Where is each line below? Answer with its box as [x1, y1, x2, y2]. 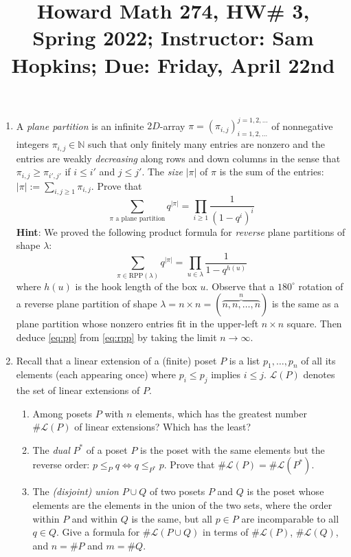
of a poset [86, 442, 128, 457]
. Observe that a [205, 278, 275, 293]
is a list [229, 353, 260, 367]
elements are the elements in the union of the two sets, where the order [32, 498, 332, 512]
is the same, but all [131, 511, 212, 525]
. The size [141, 164, 183, 179]
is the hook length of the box [75, 278, 197, 293]
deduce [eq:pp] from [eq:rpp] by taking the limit [16, 329, 217, 344]
